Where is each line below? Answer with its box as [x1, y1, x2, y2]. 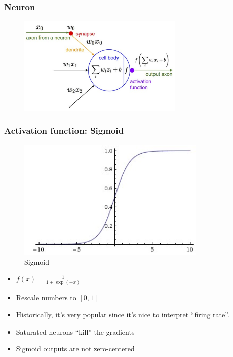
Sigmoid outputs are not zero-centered [16, 343, 135, 354]
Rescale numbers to [16, 292, 76, 303]
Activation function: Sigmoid [4, 124, 124, 137]
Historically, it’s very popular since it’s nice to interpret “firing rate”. [16, 309, 229, 320]
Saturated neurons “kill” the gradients [16, 326, 135, 337]
